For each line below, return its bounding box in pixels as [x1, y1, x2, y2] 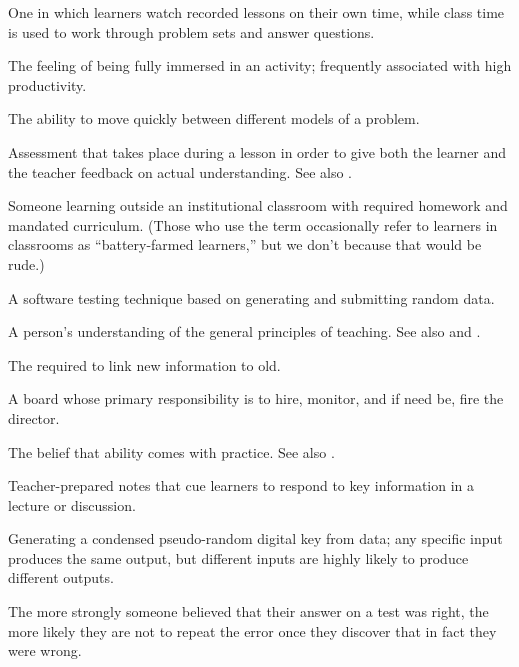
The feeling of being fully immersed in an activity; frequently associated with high [8, 55, 512, 76]
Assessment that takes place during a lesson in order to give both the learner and [8, 141, 507, 162]
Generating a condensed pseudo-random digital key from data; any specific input [8, 528, 503, 549]
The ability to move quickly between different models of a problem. [8, 108, 420, 129]
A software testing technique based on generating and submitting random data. [8, 287, 495, 308]
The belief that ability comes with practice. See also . [8, 441, 335, 462]
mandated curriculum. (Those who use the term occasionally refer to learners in [8, 214, 498, 235]
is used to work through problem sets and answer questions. [8, 21, 375, 42]
